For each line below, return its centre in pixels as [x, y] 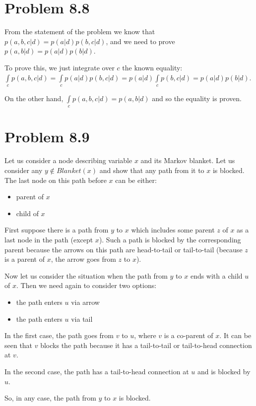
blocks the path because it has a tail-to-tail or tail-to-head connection [146, 345]
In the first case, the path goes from [59, 335]
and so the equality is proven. [197, 98]
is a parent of [25, 259]
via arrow [85, 302]
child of [27, 213]
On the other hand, [34, 98]
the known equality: [152, 67]
